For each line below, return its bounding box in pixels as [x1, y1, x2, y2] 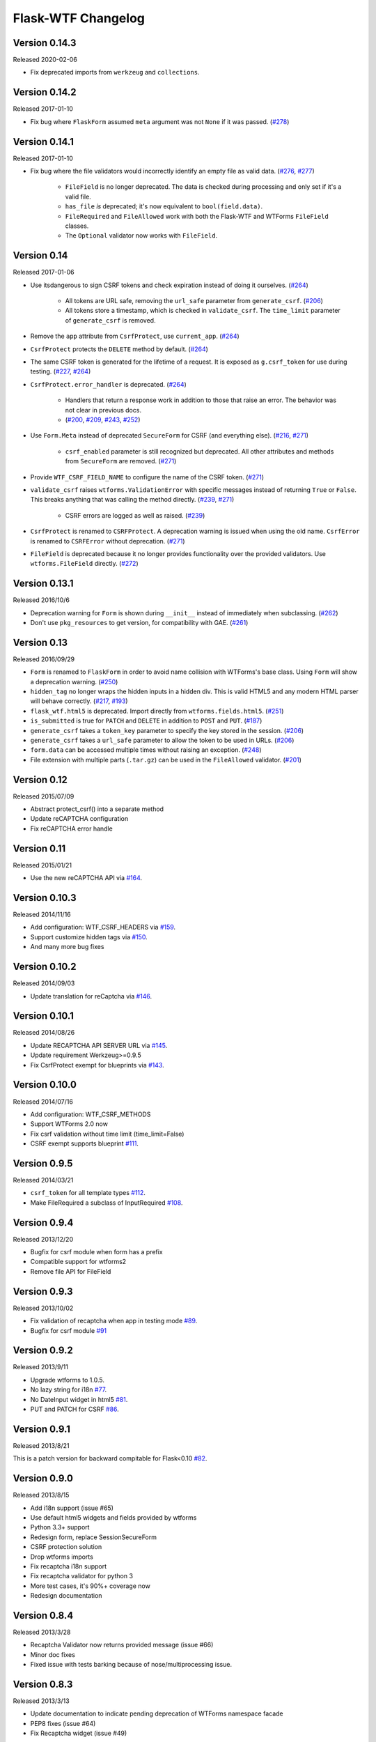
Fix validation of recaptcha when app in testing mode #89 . [30, 1317, 198, 1325]
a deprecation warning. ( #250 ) [30, 677, 118, 686]
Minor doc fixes [30, 1650, 76, 1658]
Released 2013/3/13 [13, 1697, 70, 1705]
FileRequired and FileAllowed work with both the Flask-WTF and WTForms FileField [65, 212, 329, 220]
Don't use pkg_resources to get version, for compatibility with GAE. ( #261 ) [30, 618, 249, 626]
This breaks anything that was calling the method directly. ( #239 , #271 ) [30, 495, 235, 504]
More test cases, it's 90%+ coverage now [30, 1582, 151, 1590]
